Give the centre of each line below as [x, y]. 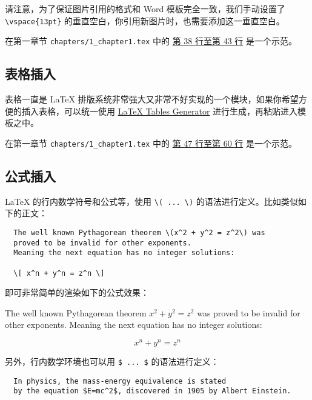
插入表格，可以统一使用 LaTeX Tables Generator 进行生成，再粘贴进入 [160, 111]
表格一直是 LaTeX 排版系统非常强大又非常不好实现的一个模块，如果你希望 [152, 99]
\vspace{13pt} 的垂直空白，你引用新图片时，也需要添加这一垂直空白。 [145, 20]
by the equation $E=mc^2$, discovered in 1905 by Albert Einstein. [152, 391]
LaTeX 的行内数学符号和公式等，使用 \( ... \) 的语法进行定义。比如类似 [151, 201]
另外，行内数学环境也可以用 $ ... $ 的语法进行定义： [112, 362]
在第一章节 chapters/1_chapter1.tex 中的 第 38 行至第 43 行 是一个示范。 [151, 41]
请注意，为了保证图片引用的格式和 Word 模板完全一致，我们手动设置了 [145, 8]
